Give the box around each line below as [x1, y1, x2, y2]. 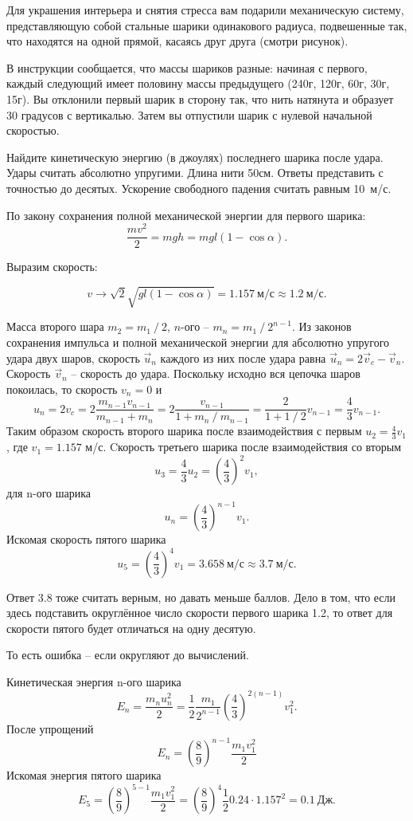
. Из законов [291, 318, 352, 335]
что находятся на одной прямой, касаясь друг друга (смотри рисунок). [6, 33, 349, 49]
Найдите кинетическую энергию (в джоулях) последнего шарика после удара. [6, 148, 384, 165]
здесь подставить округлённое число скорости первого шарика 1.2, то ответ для [6, 604, 393, 621]
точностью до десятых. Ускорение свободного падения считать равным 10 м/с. [6, 179, 392, 196]
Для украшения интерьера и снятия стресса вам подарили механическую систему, [6, 2, 404, 18]
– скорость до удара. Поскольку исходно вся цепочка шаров [71, 365, 360, 382]
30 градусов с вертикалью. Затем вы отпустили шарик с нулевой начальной [6, 106, 372, 123]
